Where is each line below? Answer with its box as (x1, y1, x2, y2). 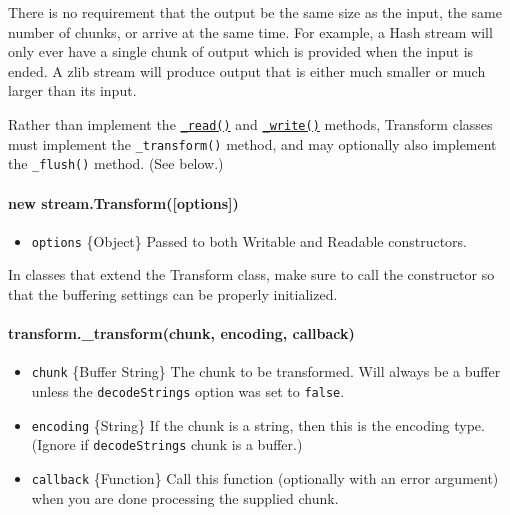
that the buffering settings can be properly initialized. (8, 283, 338, 304)
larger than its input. (8, 80, 137, 101)
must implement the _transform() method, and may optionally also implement (8, 133, 497, 154)
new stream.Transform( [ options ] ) (8, 192, 239, 213)
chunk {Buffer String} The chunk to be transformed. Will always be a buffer (31, 361, 501, 382)
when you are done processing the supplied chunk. (31, 487, 339, 508)
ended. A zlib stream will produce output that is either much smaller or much (8, 60, 486, 81)
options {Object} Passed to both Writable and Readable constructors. (31, 230, 467, 251)
